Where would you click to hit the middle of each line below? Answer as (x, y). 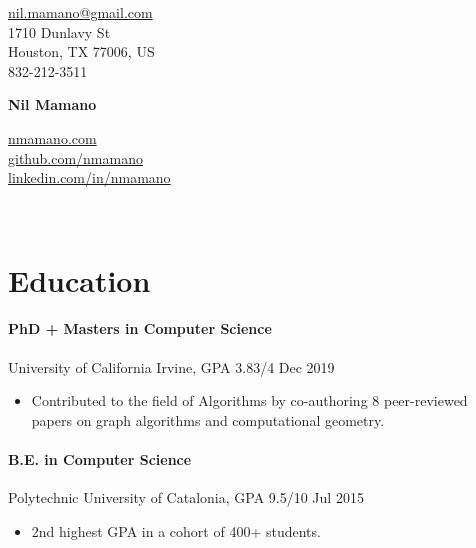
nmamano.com (52, 137)
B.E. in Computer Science (100, 458)
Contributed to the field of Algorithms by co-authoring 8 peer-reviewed (249, 400)
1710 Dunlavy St (59, 31)
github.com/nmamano (75, 157)
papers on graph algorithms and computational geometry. (208, 419)
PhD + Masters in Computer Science (140, 328)
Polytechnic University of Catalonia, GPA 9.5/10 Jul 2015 (186, 497)
